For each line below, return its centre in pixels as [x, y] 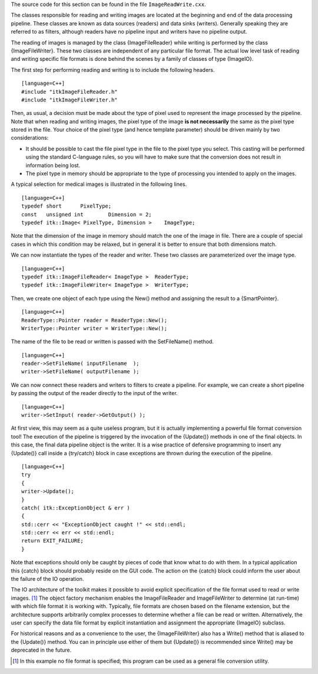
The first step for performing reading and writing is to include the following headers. [113, 70]
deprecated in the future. [41, 650]
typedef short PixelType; [67, 206]
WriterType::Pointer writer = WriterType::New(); [95, 328]
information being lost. [53, 165]
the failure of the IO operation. [47, 579]
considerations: [30, 138]
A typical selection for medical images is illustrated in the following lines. [99, 184]
